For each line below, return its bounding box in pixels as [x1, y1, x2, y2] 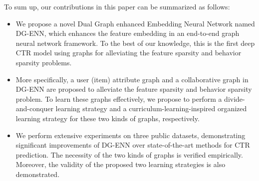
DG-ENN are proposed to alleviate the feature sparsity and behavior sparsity [15, 84, 252, 94]
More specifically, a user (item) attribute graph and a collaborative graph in [15, 74, 249, 84]
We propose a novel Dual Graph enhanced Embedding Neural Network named [15, 18, 255, 28]
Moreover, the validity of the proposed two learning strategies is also [15, 159, 226, 170]
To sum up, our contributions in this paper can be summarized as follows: [4, 1, 230, 11]
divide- [224, 93, 245, 104]
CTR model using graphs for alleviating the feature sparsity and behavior [15, 47, 242, 58]
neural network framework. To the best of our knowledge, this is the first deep [15, 37, 255, 48]
